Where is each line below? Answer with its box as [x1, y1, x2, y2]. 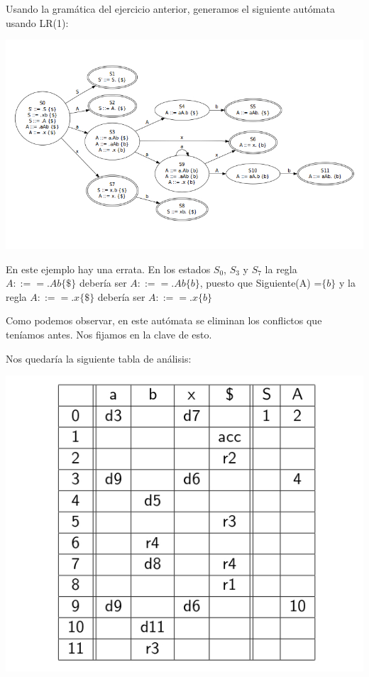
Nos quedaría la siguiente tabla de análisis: [6, 351, 192, 365]
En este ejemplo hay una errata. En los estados [6, 261, 211, 276]
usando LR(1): [6, 15, 69, 30]
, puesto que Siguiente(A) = [199, 275, 322, 290]
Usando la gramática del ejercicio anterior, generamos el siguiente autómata [6, 1, 335, 16]
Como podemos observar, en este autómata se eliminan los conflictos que [6, 313, 322, 328]
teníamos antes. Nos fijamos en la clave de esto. [6, 326, 212, 341]
